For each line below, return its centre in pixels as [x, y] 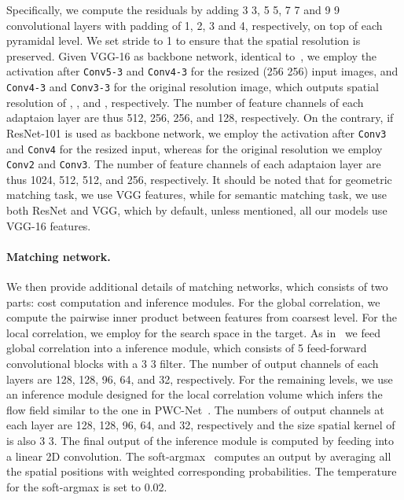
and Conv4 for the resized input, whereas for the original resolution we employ [195, 148]
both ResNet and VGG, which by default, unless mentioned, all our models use [197, 210]
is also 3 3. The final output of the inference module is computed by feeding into [200, 440]
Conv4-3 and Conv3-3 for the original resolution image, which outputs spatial [193, 87]
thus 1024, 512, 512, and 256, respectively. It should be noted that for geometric [199, 179]
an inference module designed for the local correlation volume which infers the [195, 394]
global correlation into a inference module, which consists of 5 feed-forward [187, 348]
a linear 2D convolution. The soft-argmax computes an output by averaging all [199, 456]
